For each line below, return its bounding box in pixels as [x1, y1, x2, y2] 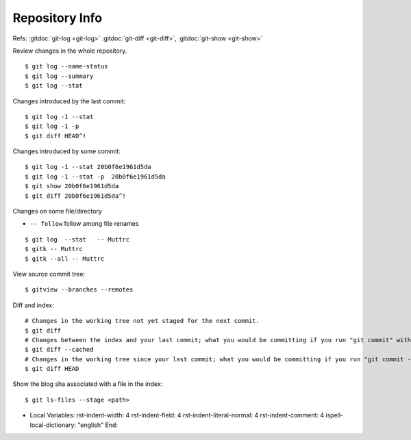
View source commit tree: [12, 270, 86, 278]
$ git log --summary [25, 72, 94, 80]
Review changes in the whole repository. [12, 47, 127, 55]
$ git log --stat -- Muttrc [25, 235, 130, 243]
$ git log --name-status [25, 62, 108, 70]
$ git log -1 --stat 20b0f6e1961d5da [25, 163, 152, 171]
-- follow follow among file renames [29, 220, 139, 228]
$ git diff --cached [25, 346, 94, 354]
